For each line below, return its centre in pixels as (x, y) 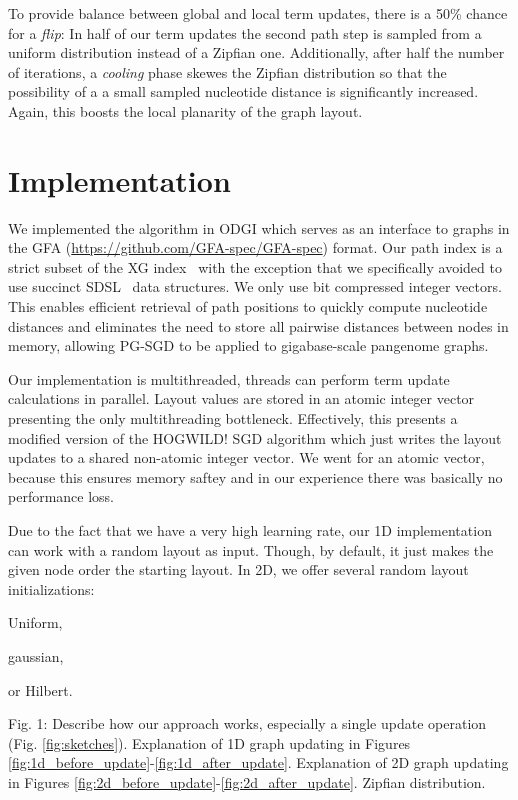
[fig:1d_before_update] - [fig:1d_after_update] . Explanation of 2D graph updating (258, 762)
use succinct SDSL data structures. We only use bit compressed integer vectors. (255, 286)
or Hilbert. (40, 689)
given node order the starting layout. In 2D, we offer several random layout (238, 569)
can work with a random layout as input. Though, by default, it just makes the (251, 549)
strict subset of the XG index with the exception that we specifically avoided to (255, 266)
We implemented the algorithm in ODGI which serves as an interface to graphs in (259, 227)
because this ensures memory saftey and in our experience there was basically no (255, 476)
